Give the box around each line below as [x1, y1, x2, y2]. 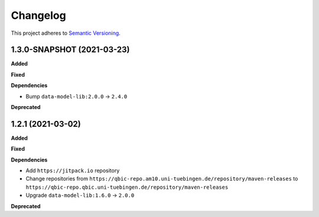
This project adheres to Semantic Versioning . [11, 29, 121, 37]
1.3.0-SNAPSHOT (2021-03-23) [11, 45, 130, 55]
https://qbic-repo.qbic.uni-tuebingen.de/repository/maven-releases [25, 183, 229, 190]
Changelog [11, 9, 66, 22]
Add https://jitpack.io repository [25, 167, 120, 174]
